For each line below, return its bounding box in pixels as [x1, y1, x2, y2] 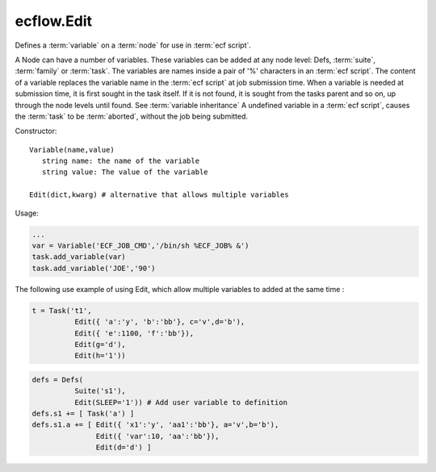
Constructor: [15, 126, 57, 136]
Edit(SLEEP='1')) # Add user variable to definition [73, 398, 288, 407]
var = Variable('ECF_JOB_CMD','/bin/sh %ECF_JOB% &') [31, 241, 249, 250]
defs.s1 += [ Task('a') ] [31, 409, 135, 419]
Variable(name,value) [29, 145, 115, 154]
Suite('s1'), [73, 386, 127, 395]
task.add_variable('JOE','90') [31, 263, 157, 273]
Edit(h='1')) [73, 351, 127, 361]
